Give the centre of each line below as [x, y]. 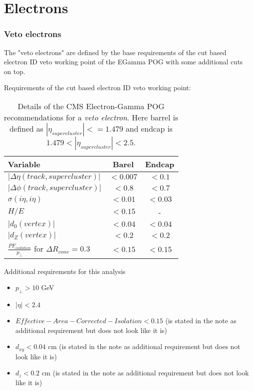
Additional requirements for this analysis [65, 271]
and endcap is [149, 128]
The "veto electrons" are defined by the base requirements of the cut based [115, 52]
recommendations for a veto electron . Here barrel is [91, 117]
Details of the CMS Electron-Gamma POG [91, 106]
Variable [24, 164]
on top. [15, 71]
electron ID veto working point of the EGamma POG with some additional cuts [123, 62]
